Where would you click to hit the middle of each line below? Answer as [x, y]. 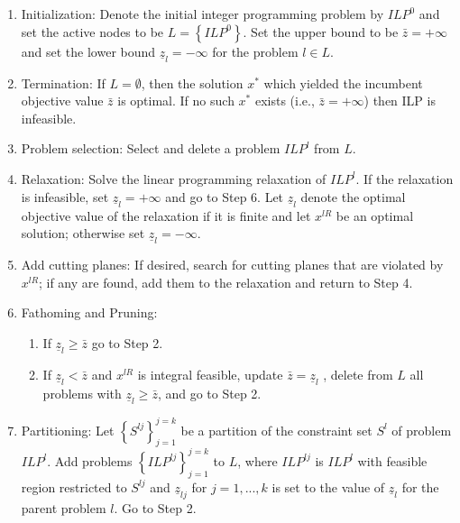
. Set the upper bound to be [321, 31]
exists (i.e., [285, 101]
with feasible [392, 460]
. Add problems [90, 460]
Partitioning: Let [68, 430]
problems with [82, 394]
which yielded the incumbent [343, 83]
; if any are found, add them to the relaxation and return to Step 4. [225, 282]
